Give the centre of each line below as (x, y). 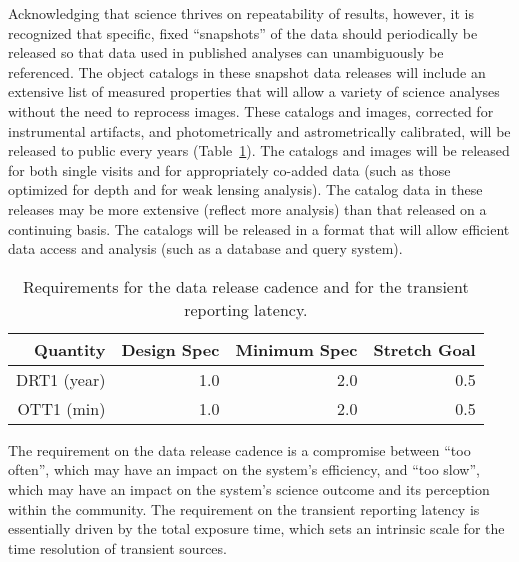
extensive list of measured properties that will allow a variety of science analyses (254, 91)
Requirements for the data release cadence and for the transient (246, 286)
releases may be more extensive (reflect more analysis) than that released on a (247, 208)
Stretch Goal (424, 349)
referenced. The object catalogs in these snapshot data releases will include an (247, 71)
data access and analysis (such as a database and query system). (205, 248)
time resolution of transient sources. (117, 547)
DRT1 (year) (61, 379)
